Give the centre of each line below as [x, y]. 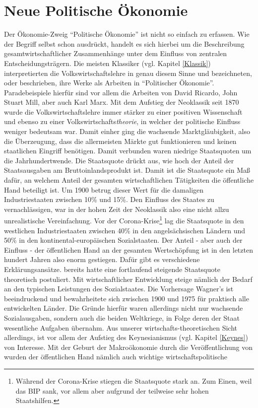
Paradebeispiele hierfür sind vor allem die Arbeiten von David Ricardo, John [121, 92]
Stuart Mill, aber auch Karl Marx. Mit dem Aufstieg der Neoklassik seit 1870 [122, 102]
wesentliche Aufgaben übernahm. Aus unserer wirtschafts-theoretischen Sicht [121, 327]
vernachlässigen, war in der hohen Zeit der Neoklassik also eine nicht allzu [117, 209]
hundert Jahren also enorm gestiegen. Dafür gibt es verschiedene [102, 259]
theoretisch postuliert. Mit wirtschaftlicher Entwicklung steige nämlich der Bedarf [128, 279]
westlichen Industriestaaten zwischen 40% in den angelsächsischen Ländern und [125, 230]
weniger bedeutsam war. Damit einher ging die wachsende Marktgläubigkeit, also [127, 131]
